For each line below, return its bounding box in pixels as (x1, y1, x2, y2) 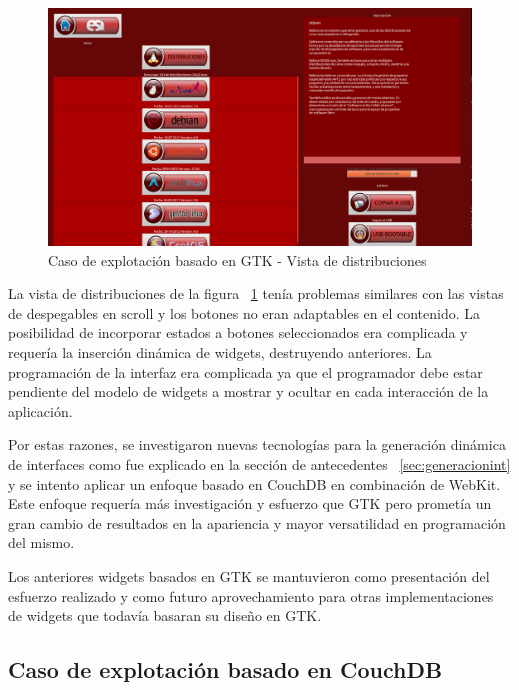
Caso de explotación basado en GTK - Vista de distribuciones (48, 249, 427, 270)
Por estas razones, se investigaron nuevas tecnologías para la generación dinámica (8, 434, 506, 455)
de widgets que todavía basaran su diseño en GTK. (8, 605, 322, 626)
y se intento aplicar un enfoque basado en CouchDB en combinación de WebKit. (8, 473, 501, 494)
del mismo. (8, 532, 75, 553)
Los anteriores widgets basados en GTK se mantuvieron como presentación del (8, 565, 490, 586)
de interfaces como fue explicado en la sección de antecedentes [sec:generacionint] (8, 454, 511, 475)
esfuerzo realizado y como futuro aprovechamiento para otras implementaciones (8, 585, 494, 606)
